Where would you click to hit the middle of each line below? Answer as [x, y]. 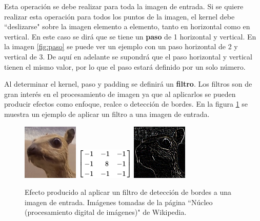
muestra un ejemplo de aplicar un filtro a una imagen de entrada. [107, 114]
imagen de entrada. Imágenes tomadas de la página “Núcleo [119, 202]
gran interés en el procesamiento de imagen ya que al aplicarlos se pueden [120, 94]
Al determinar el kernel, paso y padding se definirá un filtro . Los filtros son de [128, 84]
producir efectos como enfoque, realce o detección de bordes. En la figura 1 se [126, 104]
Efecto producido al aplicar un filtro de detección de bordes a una [128, 192]
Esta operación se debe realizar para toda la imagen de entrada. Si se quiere [124, 6]
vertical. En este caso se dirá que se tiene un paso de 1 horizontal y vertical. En [130, 36]
